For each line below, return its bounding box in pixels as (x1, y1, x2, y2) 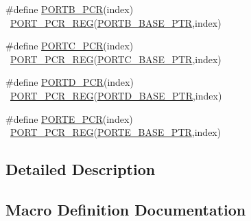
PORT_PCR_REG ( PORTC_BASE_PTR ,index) (10, 51, 222, 66)
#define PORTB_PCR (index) (5, 2, 134, 16)
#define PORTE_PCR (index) (5, 111, 133, 126)
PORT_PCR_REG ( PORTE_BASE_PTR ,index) (10, 125, 222, 139)
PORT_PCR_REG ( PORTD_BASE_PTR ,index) (10, 88, 222, 102)
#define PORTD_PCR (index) (5, 75, 134, 89)
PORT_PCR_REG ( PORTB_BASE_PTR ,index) (10, 15, 222, 30)
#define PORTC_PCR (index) (5, 38, 134, 53)
